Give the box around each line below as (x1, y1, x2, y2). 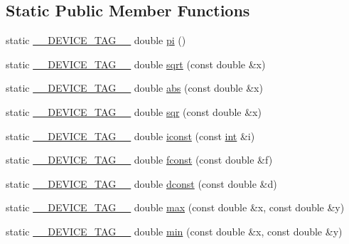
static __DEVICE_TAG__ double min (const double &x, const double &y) (6, 223, 343, 238)
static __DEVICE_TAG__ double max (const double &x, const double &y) (6, 200, 345, 215)
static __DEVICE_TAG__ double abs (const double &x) (6, 80, 263, 95)
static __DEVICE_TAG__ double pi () (6, 33, 186, 48)
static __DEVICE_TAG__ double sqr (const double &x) (6, 104, 262, 119)
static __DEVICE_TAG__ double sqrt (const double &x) (6, 56, 266, 71)
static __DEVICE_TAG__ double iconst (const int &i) (6, 128, 255, 143)
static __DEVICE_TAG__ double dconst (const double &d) (6, 176, 277, 191)
